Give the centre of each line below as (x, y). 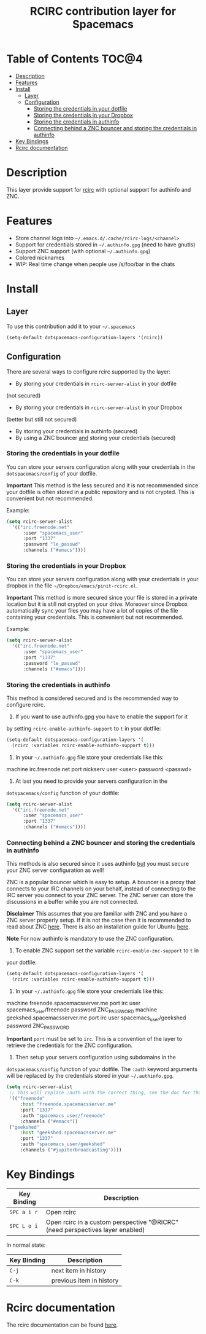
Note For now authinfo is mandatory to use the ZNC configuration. (90, 939)
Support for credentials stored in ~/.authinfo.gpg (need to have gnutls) (105, 245)
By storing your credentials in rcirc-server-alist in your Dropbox (99, 407)
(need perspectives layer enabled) (95, 1230)
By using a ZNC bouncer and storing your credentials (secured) (95, 437)
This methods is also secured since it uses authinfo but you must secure (97, 864)
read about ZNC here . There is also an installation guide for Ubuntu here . (98, 927)
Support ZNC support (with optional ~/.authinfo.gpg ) (83, 251)
